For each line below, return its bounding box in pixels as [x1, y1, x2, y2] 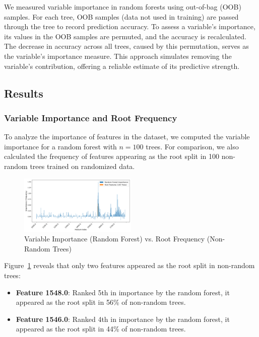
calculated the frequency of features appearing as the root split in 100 [4, 151, 220, 161]
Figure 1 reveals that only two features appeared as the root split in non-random [4, 260, 255, 271]
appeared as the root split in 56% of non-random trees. [16, 297, 186, 307]
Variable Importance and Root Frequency [4, 111, 177, 124]
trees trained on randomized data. [30, 160, 135, 171]
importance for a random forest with [4, 141, 117, 151]
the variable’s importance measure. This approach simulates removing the [4, 50, 232, 61]
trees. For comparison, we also [146, 141, 239, 151]
